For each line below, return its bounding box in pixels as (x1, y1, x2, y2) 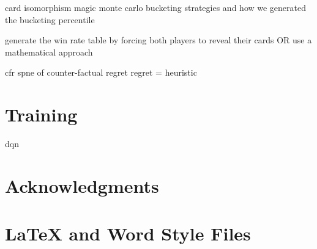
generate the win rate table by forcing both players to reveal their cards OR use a (5, 34, 312, 46)
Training (5, 102, 78, 127)
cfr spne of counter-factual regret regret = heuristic (5, 66, 197, 79)
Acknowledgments (5, 173, 159, 198)
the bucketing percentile (5, 13, 95, 26)
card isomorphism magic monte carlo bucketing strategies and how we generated (5, 1, 306, 13)
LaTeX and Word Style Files (5, 221, 251, 246)
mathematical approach (5, 45, 93, 58)
